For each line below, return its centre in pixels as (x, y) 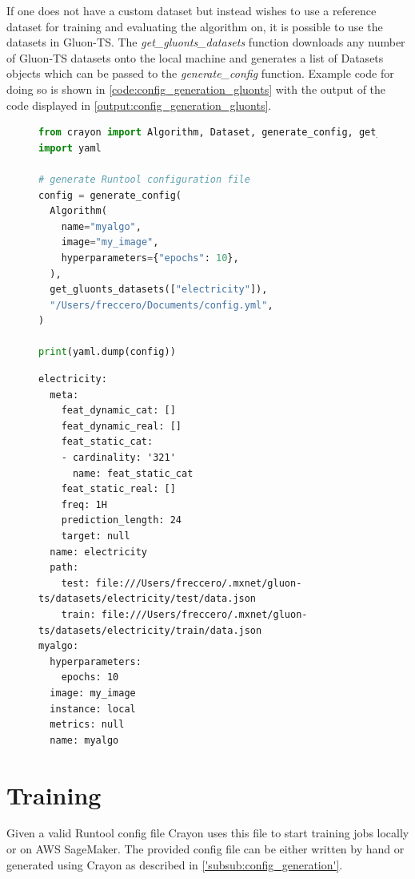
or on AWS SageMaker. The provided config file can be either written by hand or (206, 849)
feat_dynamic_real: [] (121, 426)
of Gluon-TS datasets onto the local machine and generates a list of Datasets (195, 57)
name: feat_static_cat (133, 473)
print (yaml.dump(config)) (107, 352)
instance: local (93, 709)
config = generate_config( (110, 195)
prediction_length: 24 (121, 520)
